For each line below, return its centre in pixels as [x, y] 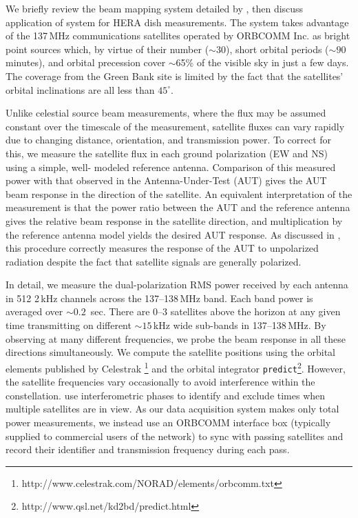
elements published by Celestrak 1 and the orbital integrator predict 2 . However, [176, 367]
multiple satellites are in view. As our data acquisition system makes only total [172, 409]
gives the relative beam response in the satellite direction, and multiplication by [174, 220]
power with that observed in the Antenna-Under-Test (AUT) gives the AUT [166, 180]
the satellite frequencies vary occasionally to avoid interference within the [160, 382]
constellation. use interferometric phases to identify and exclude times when [166, 395]
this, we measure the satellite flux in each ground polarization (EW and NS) [167, 153]
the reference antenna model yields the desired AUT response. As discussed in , [173, 234]
